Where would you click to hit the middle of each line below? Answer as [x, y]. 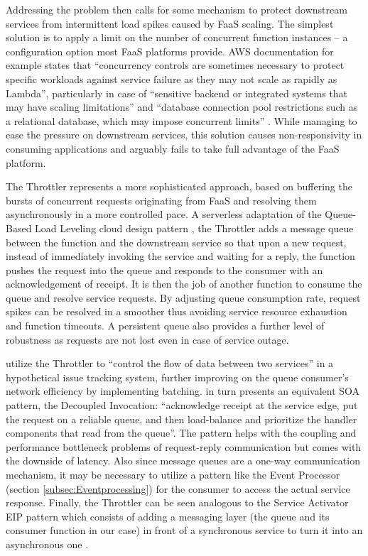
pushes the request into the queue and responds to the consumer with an [164, 269]
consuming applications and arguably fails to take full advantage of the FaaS [173, 148]
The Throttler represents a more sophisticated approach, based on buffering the [179, 186]
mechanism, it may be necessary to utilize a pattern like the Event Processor [173, 474]
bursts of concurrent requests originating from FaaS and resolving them [161, 200]
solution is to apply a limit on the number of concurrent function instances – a [177, 37]
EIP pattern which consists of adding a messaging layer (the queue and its [168, 516]
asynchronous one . [47, 544]
